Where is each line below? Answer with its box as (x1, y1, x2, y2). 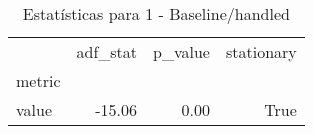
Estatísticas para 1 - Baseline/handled (22, 2, 290, 25)
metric (16, 69, 61, 92)
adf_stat (76, 40, 138, 63)
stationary (225, 40, 297, 63)
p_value (153, 40, 210, 63)
